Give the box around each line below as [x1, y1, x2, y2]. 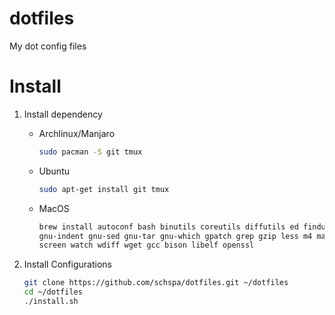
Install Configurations [23, 258, 112, 271]
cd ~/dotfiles [23, 287, 83, 297]
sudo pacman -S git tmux [38, 147, 143, 157]
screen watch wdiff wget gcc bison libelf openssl [38, 240, 255, 251]
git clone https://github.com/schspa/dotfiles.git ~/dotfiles [23, 278, 289, 288]
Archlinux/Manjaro [38, 127, 116, 139]
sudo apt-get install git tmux [38, 184, 170, 194]
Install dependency [23, 108, 103, 120]
